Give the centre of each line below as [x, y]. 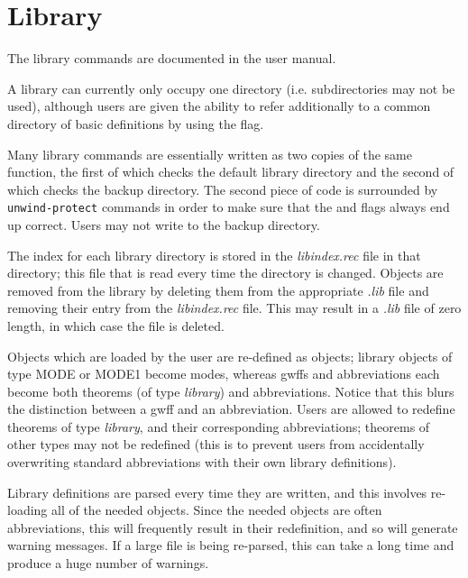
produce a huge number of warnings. [108, 563]
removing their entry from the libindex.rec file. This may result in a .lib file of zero [234, 308]
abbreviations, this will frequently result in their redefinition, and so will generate [233, 527]
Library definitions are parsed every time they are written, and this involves [217, 492]
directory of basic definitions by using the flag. [136, 123]
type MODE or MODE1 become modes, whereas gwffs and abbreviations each [224, 374]
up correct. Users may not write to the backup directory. [164, 224]
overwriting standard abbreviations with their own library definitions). [202, 462]
